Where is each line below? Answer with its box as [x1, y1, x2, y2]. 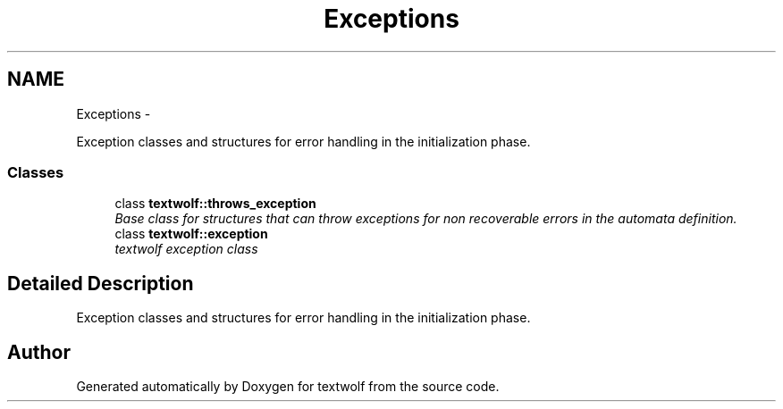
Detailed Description [7, 271, 194, 295]
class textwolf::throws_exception [114, 196, 316, 212]
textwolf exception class [114, 241, 258, 257]
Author [7, 340, 71, 363]
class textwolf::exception [114, 226, 268, 242]
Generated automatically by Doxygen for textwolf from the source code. [76, 379, 500, 395]
